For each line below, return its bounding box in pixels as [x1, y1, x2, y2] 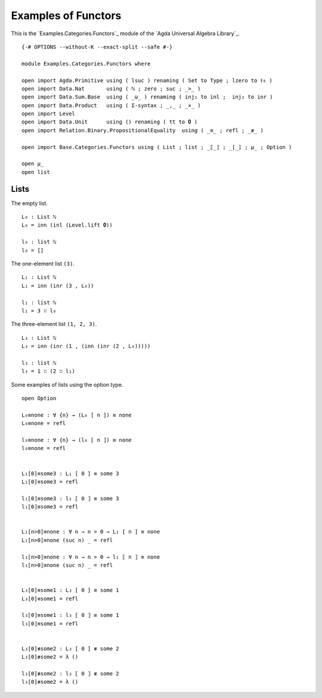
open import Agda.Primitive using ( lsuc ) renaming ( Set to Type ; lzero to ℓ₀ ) [21, 77, 273, 83]
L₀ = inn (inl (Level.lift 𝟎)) [21, 222, 113, 229]
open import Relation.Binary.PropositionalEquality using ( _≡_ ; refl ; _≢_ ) [21, 127, 264, 134]
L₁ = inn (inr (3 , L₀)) [21, 282, 94, 289]
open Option [21, 395, 57, 402]
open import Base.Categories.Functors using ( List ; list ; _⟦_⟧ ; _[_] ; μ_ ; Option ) [21, 144, 292, 150]
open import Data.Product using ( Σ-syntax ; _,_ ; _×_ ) [21, 102, 201, 108]
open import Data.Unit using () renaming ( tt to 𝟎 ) [21, 119, 198, 125]
